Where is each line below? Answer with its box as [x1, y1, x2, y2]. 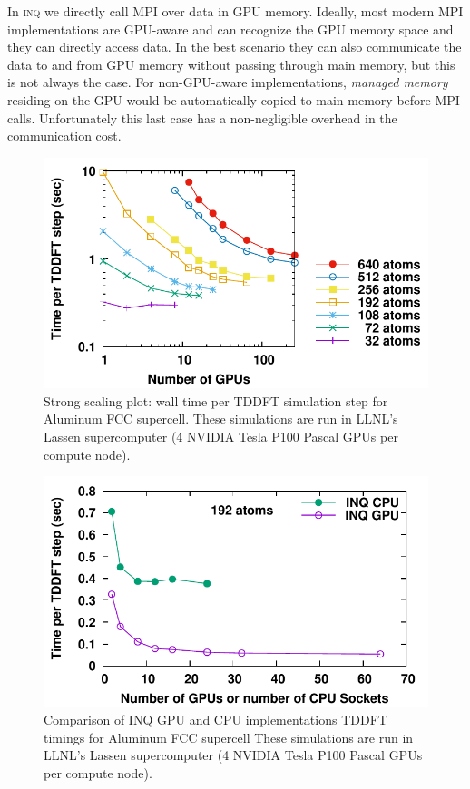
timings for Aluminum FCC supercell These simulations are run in [44, 727, 414, 746]
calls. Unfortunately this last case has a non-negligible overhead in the [7, 108, 397, 127]
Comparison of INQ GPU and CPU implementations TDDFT [44, 710, 387, 729]
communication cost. [7, 126, 122, 145]
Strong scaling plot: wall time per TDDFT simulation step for [44, 391, 388, 410]
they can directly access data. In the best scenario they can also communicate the [7, 37, 462, 56]
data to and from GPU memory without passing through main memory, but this [7, 54, 455, 73]
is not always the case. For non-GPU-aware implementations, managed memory [7, 73, 448, 92]
